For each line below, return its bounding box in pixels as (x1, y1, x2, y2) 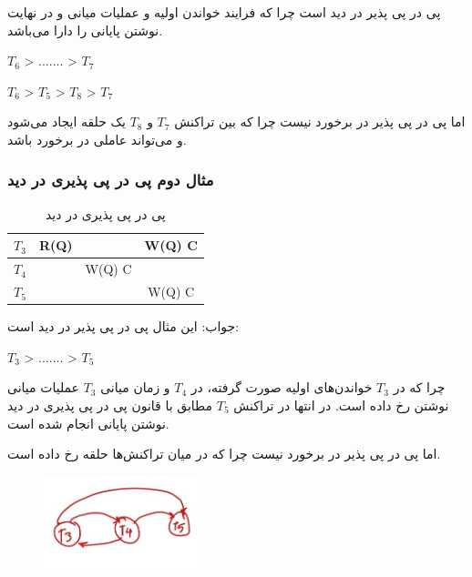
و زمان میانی (100, 378, 170, 397)
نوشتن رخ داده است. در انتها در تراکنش (233, 395, 449, 414)
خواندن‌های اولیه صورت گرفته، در (190, 378, 373, 397)
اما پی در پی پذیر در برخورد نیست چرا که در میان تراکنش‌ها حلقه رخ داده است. (7, 444, 441, 463)
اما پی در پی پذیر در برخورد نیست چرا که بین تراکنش (174, 112, 466, 131)
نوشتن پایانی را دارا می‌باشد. (7, 20, 163, 39)
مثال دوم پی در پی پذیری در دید (7, 168, 214, 191)
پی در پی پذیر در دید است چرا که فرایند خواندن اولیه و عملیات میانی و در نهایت (7, 3, 441, 21)
